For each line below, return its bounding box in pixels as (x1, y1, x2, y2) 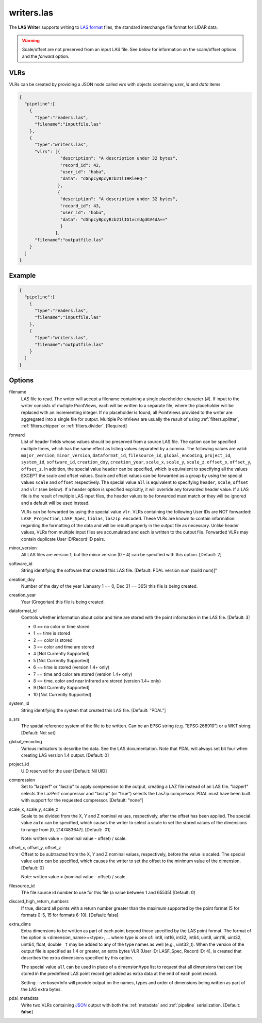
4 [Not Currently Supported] (33, 651, 90, 657)
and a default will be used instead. (21, 500, 90, 506)
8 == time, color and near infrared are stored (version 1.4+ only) (33, 678, 161, 683)
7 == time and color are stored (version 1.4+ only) (33, 671, 133, 677)
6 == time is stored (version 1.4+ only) (33, 665, 110, 670)
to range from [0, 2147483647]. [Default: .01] (21, 826, 111, 833)
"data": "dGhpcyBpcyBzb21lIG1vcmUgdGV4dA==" (60, 217, 168, 222)
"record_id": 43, (60, 203, 101, 208)
